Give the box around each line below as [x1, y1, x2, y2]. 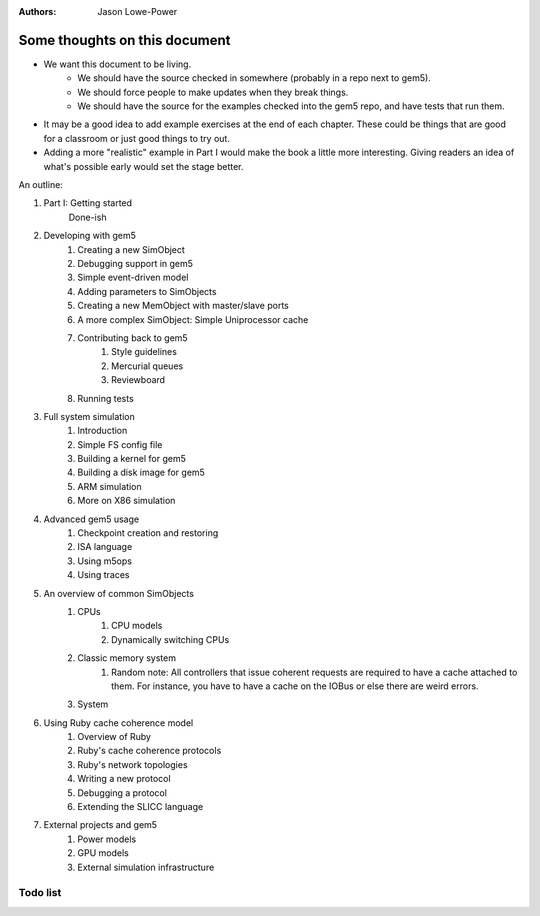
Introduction [77, 425, 128, 437]
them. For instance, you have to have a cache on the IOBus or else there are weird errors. [111, 680, 479, 692]
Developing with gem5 [43, 230, 137, 242]
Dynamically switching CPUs [111, 633, 230, 645]
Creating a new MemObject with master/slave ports [77, 300, 290, 312]
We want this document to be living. [43, 58, 192, 70]
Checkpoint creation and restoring [77, 527, 219, 539]
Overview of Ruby [77, 731, 152, 743]
